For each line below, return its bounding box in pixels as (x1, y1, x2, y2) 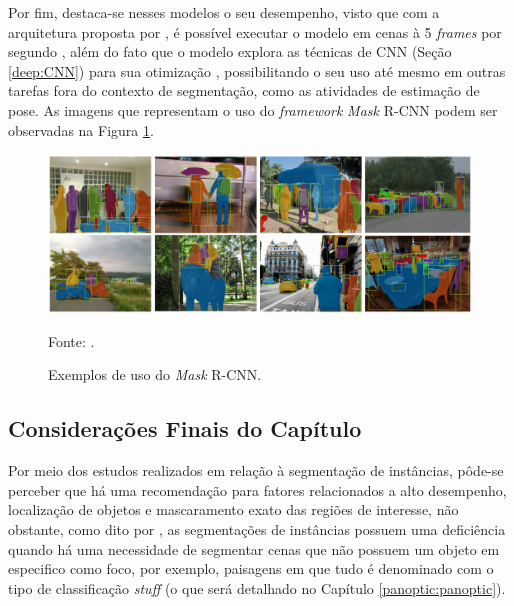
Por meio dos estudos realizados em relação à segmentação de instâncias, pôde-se (8, 460, 504, 481)
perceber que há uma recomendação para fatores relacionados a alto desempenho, (8, 479, 507, 500)
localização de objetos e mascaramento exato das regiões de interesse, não (8, 499, 459, 520)
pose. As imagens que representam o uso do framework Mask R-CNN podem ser (8, 99, 498, 120)
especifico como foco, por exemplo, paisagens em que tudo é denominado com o (8, 558, 494, 579)
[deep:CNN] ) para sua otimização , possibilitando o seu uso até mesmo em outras (8, 60, 506, 81)
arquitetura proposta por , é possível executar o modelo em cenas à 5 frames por (8, 21, 502, 42)
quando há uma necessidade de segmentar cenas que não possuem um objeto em (8, 538, 500, 559)
